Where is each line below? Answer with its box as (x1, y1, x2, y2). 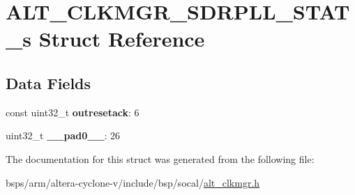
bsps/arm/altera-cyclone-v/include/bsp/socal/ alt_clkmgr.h (6, 175, 260, 189)
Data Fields (6, 72, 91, 93)
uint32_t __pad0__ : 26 (6, 128, 121, 143)
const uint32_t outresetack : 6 (6, 104, 139, 119)
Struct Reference (38, 24, 205, 53)
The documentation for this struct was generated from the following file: (6, 151, 315, 166)
